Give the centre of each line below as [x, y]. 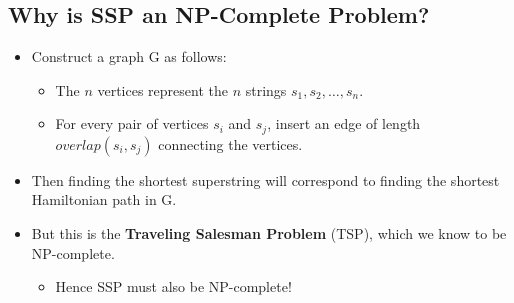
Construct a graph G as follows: [129, 56]
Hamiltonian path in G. [104, 199]
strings [266, 89]
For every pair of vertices [132, 123]
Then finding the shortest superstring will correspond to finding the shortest [265, 179]
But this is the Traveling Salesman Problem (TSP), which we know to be [269, 233]
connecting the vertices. [230, 143]
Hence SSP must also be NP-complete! [173, 286]
